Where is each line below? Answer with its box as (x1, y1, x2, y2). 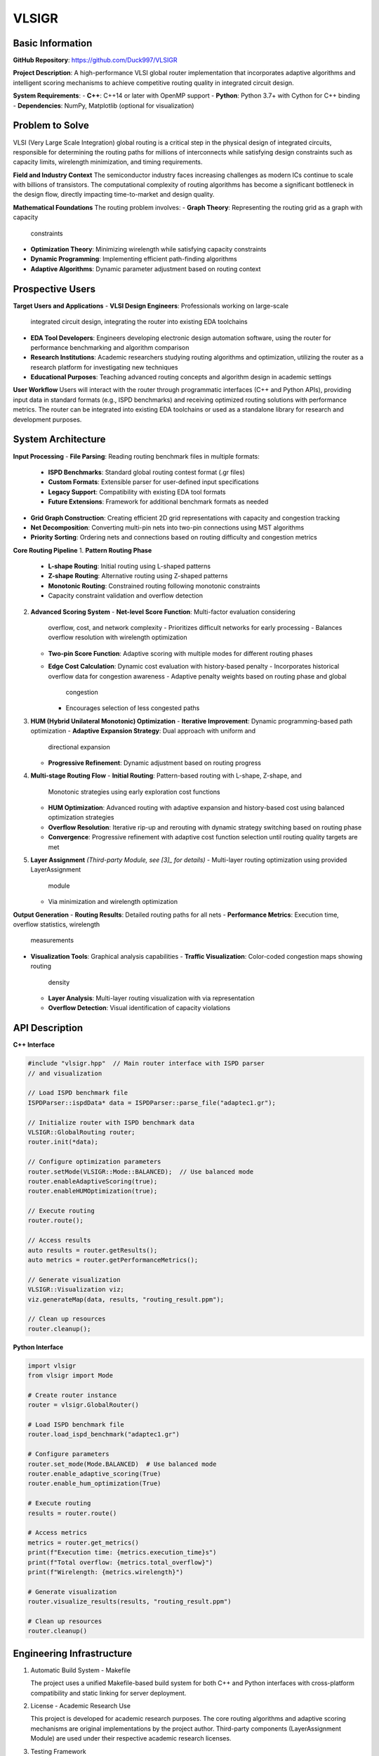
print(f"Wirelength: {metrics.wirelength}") (27, 1568, 184, 1576)
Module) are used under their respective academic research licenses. (30, 1734, 232, 1743)
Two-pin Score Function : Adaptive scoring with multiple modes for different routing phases (48, 649, 313, 657)
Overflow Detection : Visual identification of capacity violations (48, 1004, 231, 1012)
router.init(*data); (27, 1138, 98, 1146)
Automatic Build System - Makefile (30, 1665, 131, 1675)
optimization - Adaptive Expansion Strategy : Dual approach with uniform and (30, 727, 256, 735)
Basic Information (13, 37, 93, 49)
